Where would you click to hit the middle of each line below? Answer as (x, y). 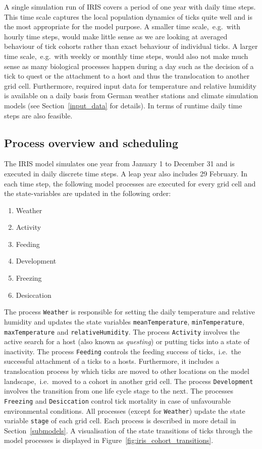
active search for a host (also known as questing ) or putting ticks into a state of (127, 341)
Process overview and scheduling (91, 142)
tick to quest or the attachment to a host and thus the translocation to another (127, 76)
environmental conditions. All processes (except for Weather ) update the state (125, 410)
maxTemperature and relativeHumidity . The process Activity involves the (122, 331)
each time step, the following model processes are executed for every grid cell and (130, 183)
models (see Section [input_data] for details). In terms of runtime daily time (123, 105)
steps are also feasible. (38, 115)
